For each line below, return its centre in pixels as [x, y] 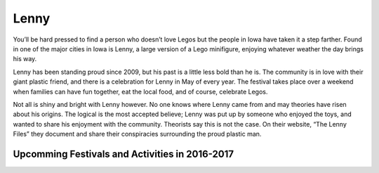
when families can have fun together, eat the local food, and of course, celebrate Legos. [140, 91]
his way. [25, 59]
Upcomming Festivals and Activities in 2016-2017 [124, 154]
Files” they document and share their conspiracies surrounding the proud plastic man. [137, 134]
